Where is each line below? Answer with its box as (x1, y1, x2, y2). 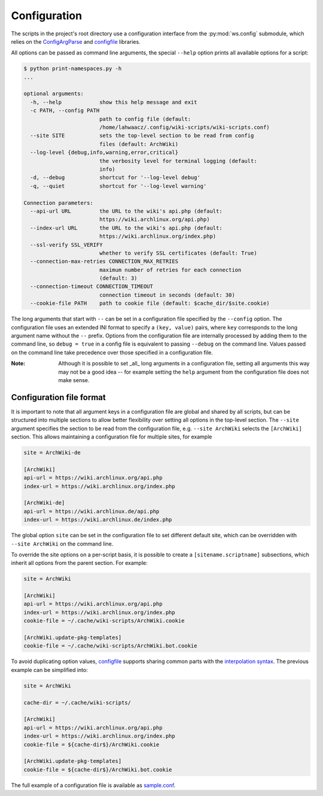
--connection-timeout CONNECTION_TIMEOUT (30, 283, 154, 290)
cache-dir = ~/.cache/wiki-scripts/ (23, 699, 132, 706)
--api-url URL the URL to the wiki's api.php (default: (30, 207, 223, 214)
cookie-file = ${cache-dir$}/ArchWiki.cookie (23, 741, 160, 748)
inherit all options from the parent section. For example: (11, 559, 148, 567)
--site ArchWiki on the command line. (11, 540, 114, 547)
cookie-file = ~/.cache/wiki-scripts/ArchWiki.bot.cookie (23, 643, 197, 649)
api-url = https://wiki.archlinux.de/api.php (23, 508, 160, 514)
